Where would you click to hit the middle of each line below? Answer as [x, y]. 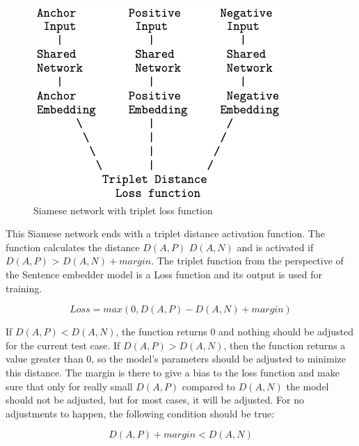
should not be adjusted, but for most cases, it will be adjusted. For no [155, 400]
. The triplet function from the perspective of [247, 261]
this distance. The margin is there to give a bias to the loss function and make [173, 372]
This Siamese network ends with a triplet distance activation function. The [165, 233]
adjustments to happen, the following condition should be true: [140, 413]
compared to [209, 386]
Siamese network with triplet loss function [123, 210]
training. [24, 288]
